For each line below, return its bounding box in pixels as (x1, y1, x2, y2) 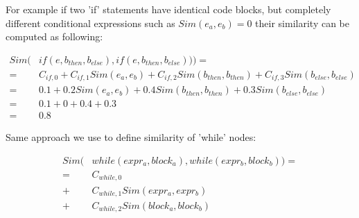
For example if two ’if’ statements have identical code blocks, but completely (6, 2, 331, 16)
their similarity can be (255, 15, 349, 30)
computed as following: (6, 29, 103, 44)
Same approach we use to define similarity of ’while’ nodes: (6, 130, 256, 144)
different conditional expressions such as (6, 15, 175, 30)
